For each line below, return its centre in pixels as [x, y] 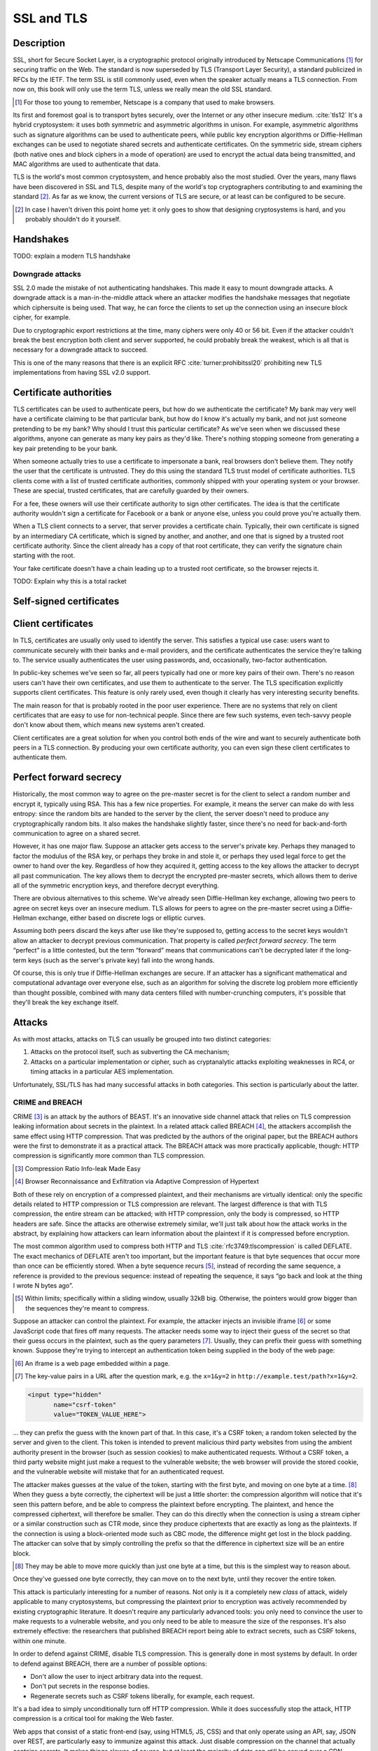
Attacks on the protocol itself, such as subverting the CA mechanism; [130, 1052]
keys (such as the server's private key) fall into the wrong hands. [121, 960]
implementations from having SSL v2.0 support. [82, 373]
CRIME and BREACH [48, 1102]
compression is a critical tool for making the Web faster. [93, 1719]
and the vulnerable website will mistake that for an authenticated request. [119, 1472]
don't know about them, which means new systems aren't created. [109, 725]
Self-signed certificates [66, 601]
